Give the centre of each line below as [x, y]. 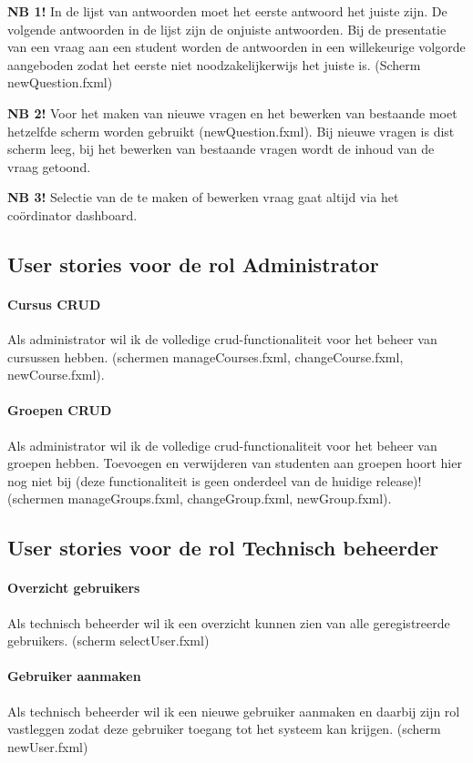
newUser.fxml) [48, 746]
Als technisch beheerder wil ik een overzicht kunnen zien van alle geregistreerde [229, 622]
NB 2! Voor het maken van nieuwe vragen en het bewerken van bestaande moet [232, 112]
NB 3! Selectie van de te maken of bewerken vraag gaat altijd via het [203, 197]
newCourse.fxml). [56, 375]
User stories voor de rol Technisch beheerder [223, 548]
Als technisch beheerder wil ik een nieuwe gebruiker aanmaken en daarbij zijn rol [234, 711]
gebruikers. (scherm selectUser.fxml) [108, 641]
